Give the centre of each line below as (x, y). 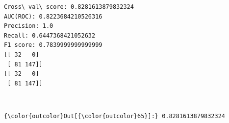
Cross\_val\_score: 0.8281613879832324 (69, 7)
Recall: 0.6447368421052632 (50, 35)
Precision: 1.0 (29, 26)
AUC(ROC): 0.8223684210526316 (53, 16)
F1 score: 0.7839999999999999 (53, 45)
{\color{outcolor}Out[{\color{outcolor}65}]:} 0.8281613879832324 (115, 116)
